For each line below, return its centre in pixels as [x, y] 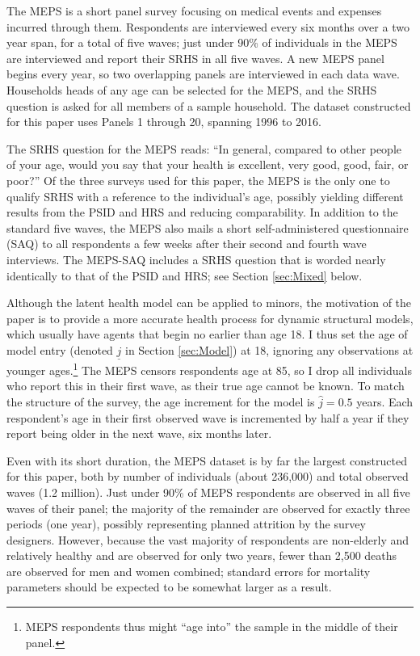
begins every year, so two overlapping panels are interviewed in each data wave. [203, 74]
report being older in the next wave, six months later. [139, 433]
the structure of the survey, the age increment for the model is [161, 401]
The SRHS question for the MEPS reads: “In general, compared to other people [204, 148]
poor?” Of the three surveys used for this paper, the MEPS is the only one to [198, 180]
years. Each [385, 401]
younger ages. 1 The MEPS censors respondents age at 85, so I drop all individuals [209, 369]
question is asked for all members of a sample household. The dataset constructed [209, 105]
